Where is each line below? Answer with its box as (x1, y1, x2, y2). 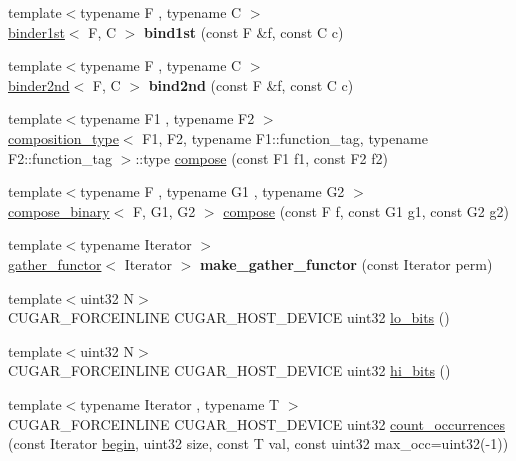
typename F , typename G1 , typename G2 (80, 181, 345, 202)
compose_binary (8, 200, 110, 221)
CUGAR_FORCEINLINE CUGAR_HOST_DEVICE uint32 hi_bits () (8, 360, 451, 381)
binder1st (8, 21, 65, 42)
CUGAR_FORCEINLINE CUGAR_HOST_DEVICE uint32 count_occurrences (8, 413, 505, 434)
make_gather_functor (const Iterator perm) (199, 253, 493, 274)
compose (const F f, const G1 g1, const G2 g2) (223, 200, 509, 221)
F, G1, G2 (132, 200, 196, 221)
